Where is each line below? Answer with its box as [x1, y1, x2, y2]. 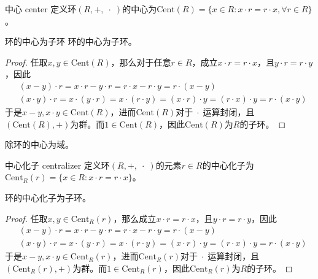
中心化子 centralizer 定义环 [5, 158, 110, 171]
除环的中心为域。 [5, 138, 74, 151]
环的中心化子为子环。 [5, 191, 91, 204]
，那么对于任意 [111, 55, 171, 68]
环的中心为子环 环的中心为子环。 [5, 35, 137, 48]
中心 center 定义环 [5, 2, 77, 15]
